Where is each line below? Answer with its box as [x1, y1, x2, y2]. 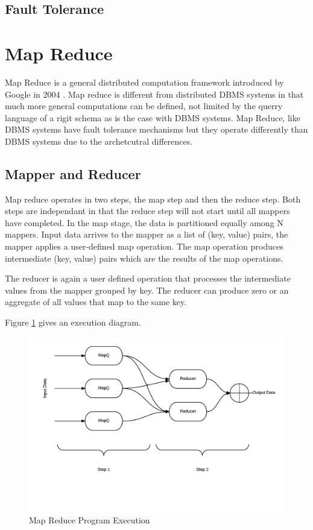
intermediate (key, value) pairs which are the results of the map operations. [5, 251, 283, 264]
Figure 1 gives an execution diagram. [5, 316, 141, 329]
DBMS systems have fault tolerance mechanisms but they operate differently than [5, 123, 308, 136]
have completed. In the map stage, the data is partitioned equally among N [5, 216, 283, 229]
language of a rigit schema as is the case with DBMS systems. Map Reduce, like [5, 111, 300, 124]
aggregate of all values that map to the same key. [5, 295, 187, 308]
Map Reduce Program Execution [29, 513, 150, 526]
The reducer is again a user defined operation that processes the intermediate [5, 272, 291, 285]
